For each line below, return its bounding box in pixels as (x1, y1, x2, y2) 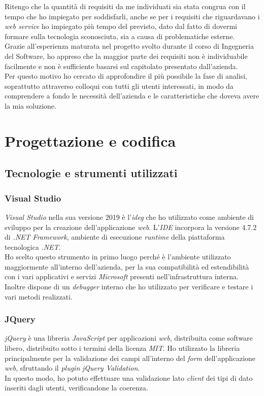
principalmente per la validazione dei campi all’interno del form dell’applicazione (5, 352, 256, 363)
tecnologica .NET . (5, 241, 61, 252)
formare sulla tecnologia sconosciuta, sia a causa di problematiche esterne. (5, 30, 235, 41)
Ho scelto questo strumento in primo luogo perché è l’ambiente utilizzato (5, 251, 231, 262)
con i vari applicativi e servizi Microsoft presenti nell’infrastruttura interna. (5, 271, 239, 282)
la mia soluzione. (5, 100, 56, 111)
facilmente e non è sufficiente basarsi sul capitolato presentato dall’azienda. (5, 60, 238, 71)
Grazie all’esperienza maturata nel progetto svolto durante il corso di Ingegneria (5, 41, 254, 51)
